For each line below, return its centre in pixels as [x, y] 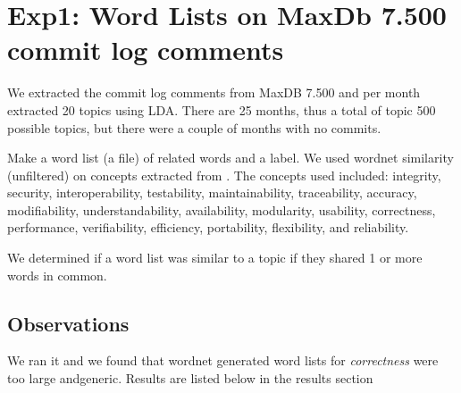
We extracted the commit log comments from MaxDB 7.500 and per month [214, 92]
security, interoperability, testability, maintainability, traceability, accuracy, [212, 192]
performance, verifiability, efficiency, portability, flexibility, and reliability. [208, 227]
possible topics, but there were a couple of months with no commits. [194, 127]
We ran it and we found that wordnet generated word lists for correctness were [223, 360]
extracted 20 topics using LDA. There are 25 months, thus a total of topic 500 [222, 109]
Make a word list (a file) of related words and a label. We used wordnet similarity [230, 158]
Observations [68, 323]
